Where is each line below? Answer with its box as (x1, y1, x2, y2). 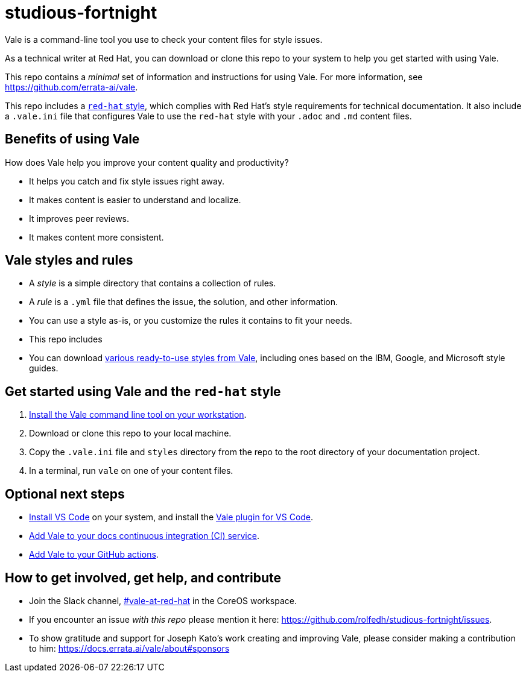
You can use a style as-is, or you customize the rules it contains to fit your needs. (29, 315, 352, 326)
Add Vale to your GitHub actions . (29, 549, 159, 560)
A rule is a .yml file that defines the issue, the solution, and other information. (29, 297, 338, 307)
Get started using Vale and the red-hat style (5, 383, 281, 399)
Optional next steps (5, 486, 125, 502)
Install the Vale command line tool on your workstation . (29, 409, 247, 420)
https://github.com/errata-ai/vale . (5, 81, 138, 92)
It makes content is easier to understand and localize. (29, 194, 241, 205)
